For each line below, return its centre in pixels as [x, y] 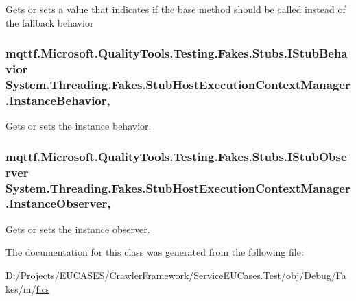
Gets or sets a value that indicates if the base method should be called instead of [176, 9]
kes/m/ [21, 288]
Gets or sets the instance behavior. [79, 126]
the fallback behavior [50, 22]
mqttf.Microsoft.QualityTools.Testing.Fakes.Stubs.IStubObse [176, 156]
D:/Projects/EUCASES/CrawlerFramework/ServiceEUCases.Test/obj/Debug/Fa [176, 275]
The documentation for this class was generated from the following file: [155, 252]
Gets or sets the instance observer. [78, 229]
